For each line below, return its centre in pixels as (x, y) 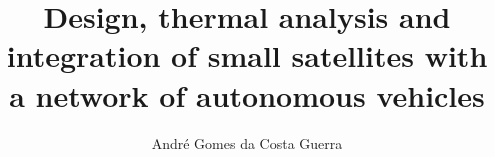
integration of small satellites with (247, 55)
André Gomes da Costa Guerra (247, 142)
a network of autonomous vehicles (247, 94)
